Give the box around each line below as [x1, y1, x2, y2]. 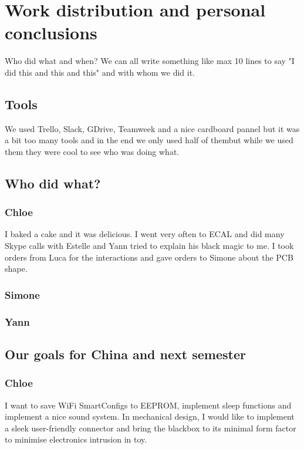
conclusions [5, 21, 97, 45]
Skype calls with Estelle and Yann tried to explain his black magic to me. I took [5, 239, 294, 252]
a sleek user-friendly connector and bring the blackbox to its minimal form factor [5, 421, 296, 434]
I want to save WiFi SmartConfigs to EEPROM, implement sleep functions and [5, 399, 292, 411]
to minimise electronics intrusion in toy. [5, 433, 147, 445]
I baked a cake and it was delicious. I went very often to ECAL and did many [5, 228, 285, 240]
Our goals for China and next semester [5, 345, 246, 363]
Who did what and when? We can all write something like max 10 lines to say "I [5, 55, 295, 67]
